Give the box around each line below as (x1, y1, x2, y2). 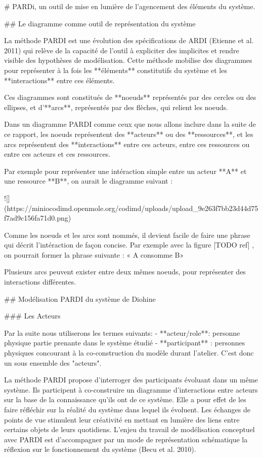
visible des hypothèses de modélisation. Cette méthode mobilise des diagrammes (4, 55, 252, 65)
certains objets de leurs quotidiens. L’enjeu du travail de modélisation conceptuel (4, 424, 255, 435)
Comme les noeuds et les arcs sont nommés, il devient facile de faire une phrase (4, 229, 250, 240)
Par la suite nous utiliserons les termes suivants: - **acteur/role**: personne (4, 327, 240, 338)
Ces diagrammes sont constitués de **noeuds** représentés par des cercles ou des (4, 92, 256, 102)
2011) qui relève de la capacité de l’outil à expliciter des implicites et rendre (4, 45, 239, 55)
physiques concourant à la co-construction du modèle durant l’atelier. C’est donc (4, 347, 254, 358)
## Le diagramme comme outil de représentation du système (4, 18, 196, 28)
